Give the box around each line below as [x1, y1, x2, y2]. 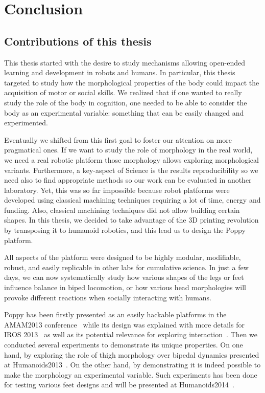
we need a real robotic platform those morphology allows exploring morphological [4, 154, 259, 165]
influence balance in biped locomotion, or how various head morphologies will [4, 282, 246, 293]
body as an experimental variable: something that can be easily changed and [4, 107, 244, 118]
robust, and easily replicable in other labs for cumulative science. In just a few [4, 261, 249, 272]
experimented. [4, 117, 48, 128]
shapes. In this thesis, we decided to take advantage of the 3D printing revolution [4, 214, 259, 225]
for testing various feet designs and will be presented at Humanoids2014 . [4, 379, 234, 390]
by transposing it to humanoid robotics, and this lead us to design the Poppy [4, 225, 246, 235]
